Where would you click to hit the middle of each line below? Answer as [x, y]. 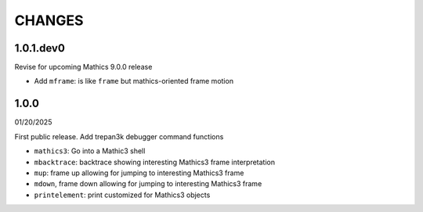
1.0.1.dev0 [40, 48]
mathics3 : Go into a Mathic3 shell [90, 151]
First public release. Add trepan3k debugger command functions [119, 136]
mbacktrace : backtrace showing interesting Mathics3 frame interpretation [155, 162]
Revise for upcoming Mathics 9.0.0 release [83, 67]
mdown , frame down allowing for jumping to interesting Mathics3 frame [148, 184]
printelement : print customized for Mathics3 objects [122, 195]
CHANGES [49, 20]
